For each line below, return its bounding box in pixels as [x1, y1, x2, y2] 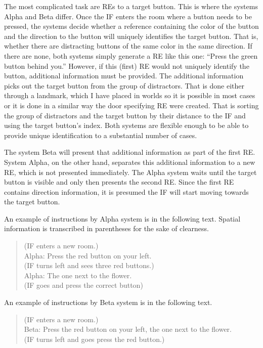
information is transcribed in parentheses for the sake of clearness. [4, 223, 209, 234]
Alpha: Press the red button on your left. [24, 250, 152, 260]
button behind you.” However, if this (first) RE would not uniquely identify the [4, 60, 249, 71]
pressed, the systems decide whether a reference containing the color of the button [4, 21, 259, 31]
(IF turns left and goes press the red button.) [24, 333, 165, 344]
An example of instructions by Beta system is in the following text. [4, 297, 212, 308]
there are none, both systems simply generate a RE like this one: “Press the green [4, 50, 258, 61]
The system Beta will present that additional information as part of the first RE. [4, 147, 255, 157]
